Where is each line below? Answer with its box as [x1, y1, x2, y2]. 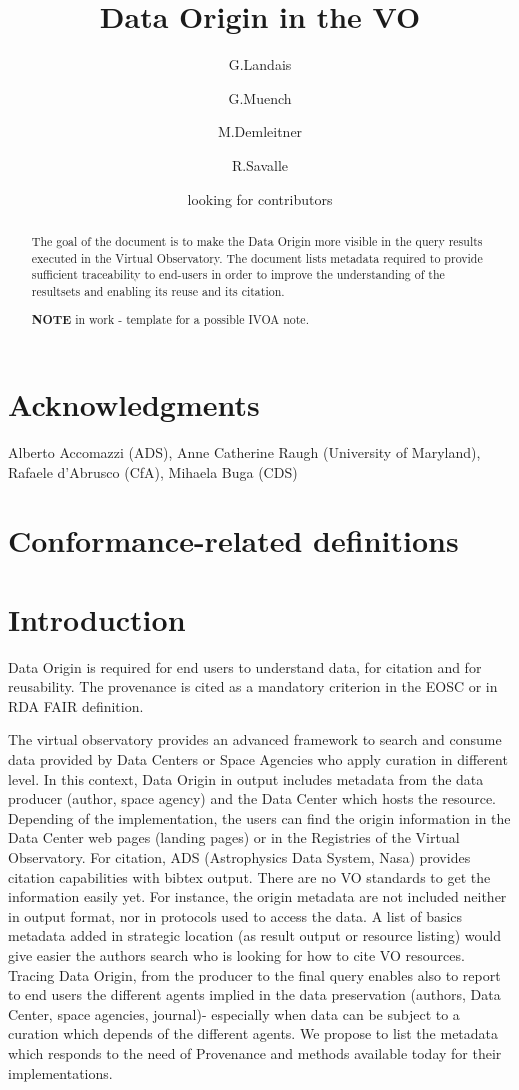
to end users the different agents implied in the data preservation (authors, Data [8, 984, 501, 1005]
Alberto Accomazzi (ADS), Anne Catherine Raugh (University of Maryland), [8, 442, 481, 462]
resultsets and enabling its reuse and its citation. [31, 282, 285, 299]
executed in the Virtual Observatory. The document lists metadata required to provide [31, 249, 483, 266]
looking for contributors [187, 188, 333, 209]
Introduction [8, 598, 186, 639]
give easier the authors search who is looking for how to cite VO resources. [8, 945, 465, 965]
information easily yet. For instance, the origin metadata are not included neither [8, 886, 507, 907]
